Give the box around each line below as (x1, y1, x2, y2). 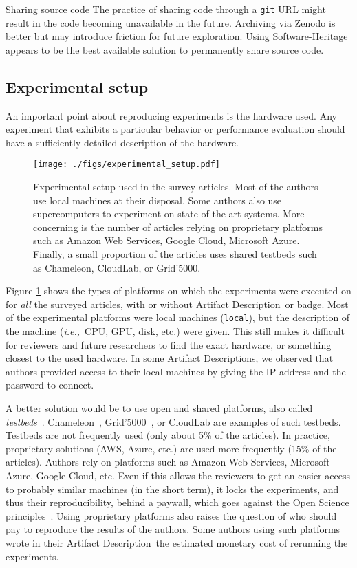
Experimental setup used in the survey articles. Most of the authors (33, 179, 318, 194)
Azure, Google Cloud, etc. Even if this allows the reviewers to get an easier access (6, 468, 350, 483)
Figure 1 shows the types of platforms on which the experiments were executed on (6, 283, 351, 298)
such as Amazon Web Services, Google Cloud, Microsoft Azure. (33, 233, 300, 248)
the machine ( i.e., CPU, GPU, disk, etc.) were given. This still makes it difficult (6, 324, 345, 338)
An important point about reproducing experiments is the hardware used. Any (6, 108, 337, 122)
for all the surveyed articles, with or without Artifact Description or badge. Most (6, 296, 349, 311)
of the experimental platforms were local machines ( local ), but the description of (6, 310, 350, 325)
